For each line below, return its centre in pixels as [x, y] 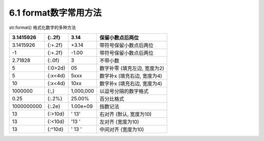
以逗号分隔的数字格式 [124, 91]
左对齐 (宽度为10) [119, 121]
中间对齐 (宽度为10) [122, 129]
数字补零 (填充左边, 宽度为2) [132, 68]
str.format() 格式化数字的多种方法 [42, 27]
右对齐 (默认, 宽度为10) [125, 114]
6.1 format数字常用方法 [55, 13]
